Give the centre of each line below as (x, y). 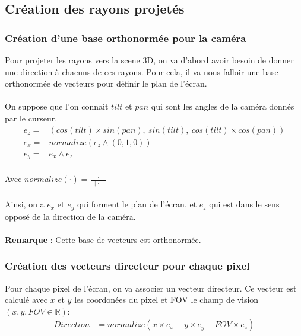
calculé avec (26, 300)
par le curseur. (31, 118)
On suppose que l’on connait (57, 106)
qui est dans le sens (244, 204)
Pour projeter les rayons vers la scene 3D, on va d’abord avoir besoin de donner (149, 60)
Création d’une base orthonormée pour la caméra (126, 38)
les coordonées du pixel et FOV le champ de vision (167, 300)
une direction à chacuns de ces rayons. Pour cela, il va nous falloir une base (142, 71)
